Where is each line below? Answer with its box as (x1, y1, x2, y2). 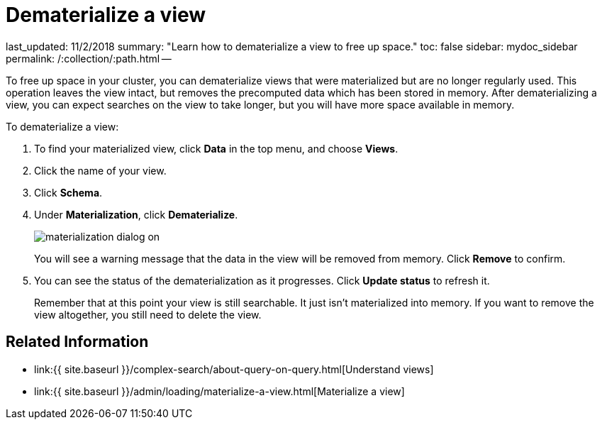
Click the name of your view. (34, 164, 167, 177)
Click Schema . (34, 186, 103, 199)
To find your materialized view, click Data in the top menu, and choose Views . (34, 142, 398, 155)
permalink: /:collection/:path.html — (6, 52, 172, 65)
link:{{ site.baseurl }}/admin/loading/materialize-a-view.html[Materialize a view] (34, 385, 405, 397)
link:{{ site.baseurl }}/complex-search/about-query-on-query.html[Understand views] (34, 363, 434, 375)
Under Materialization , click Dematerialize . (34, 208, 238, 221)
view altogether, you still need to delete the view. (34, 308, 262, 321)
